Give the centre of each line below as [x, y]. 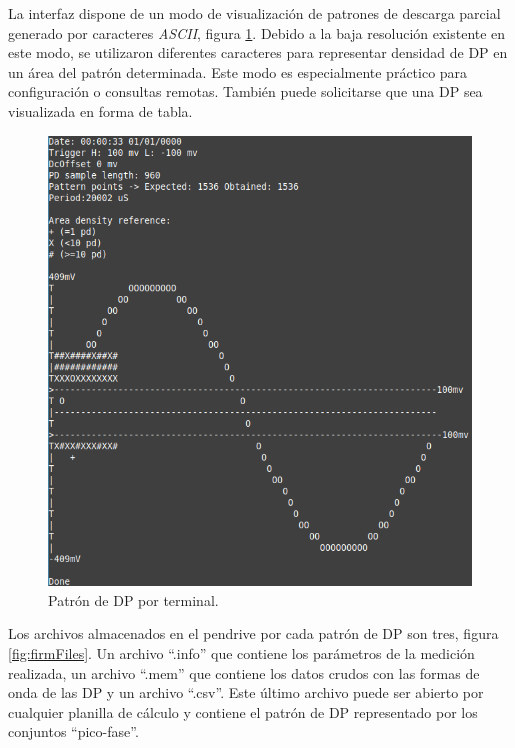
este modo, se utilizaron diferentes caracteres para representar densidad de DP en [258, 52]
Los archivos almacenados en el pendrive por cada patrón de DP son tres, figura [253, 633]
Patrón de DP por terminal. [133, 599]
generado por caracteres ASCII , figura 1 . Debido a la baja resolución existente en [257, 32]
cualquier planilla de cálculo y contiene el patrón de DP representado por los [243, 711]
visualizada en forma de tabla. [100, 110]
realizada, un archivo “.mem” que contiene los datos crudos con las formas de [244, 672]
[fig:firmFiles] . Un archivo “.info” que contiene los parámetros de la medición [241, 652]
